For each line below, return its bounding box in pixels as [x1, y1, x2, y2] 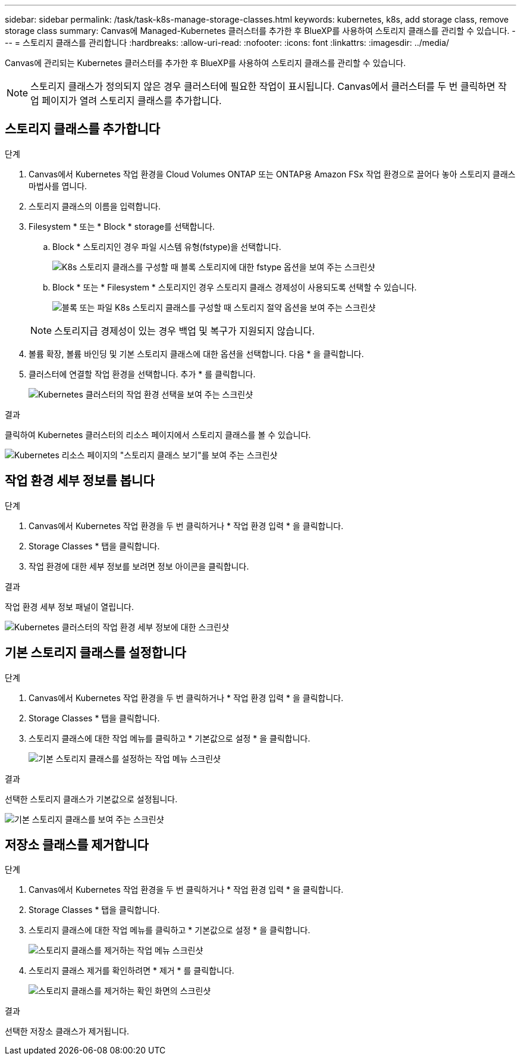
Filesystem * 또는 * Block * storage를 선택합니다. [29, 221, 215, 232]
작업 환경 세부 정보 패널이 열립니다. [5, 601, 134, 612]
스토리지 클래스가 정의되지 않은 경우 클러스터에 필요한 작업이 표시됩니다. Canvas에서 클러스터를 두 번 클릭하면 [30, 80, 495, 92]
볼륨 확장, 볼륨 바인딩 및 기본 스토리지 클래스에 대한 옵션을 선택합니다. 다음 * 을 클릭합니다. [29, 348, 364, 359]
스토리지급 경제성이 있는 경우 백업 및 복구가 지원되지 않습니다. [54, 324, 315, 337]
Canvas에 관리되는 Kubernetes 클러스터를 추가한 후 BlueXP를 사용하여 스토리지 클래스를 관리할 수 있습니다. [5, 58, 406, 68]
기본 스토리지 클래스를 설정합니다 [5, 645, 186, 661]
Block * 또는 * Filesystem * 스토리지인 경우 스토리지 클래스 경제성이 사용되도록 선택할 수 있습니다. [52, 282, 417, 292]
